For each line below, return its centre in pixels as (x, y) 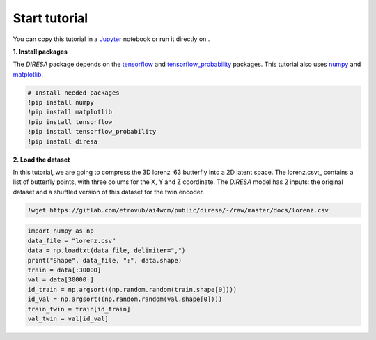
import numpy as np (61, 231)
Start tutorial (50, 18)
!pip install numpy (61, 102)
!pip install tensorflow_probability (92, 132)
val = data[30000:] (61, 280)
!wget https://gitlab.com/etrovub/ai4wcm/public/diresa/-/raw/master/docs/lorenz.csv (178, 210)
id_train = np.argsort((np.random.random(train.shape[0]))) (132, 289)
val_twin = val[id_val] (68, 318)
